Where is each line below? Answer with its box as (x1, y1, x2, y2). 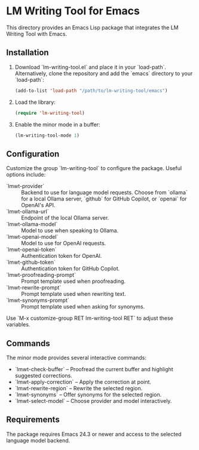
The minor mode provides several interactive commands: (6, 354, 146, 361)
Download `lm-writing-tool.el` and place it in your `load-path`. (14, 63, 166, 70)
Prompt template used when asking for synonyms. (21, 303, 145, 310)
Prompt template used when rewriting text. (21, 291, 127, 298)
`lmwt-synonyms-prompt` (6, 297, 70, 304)
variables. (6, 321, 30, 328)
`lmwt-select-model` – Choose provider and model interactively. (14, 397, 172, 404)
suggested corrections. (14, 372, 73, 379)
